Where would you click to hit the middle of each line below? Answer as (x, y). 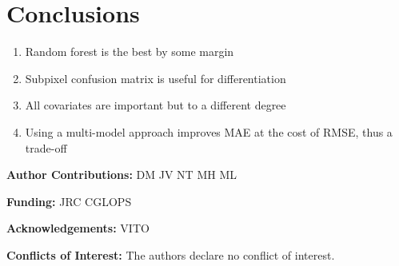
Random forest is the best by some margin (130, 52)
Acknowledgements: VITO (78, 228)
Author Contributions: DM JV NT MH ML (122, 175)
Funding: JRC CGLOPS (69, 201)
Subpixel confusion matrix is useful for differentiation (156, 78)
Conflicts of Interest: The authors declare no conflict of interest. (171, 254)
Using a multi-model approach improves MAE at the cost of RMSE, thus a (209, 131)
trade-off (46, 147)
